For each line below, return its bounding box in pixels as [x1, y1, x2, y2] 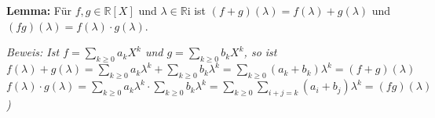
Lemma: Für [6, 2, 71, 18]
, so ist [243, 44, 277, 60]
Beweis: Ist [6, 44, 60, 60]
